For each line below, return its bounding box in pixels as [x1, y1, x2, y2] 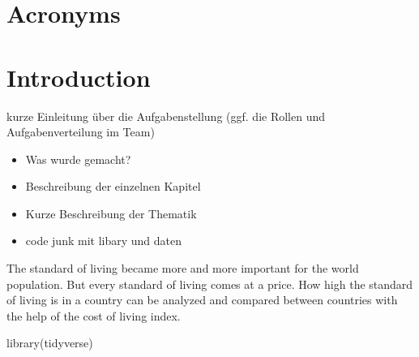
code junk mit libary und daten [25, 232, 182, 249]
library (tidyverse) [6, 334, 93, 351]
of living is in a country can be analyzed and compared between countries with [6, 291, 398, 308]
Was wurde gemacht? [25, 150, 131, 167]
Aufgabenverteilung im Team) [6, 123, 155, 140]
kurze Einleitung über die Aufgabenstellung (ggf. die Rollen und [6, 107, 326, 124]
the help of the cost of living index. [6, 307, 181, 324]
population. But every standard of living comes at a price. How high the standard [6, 275, 413, 292]
